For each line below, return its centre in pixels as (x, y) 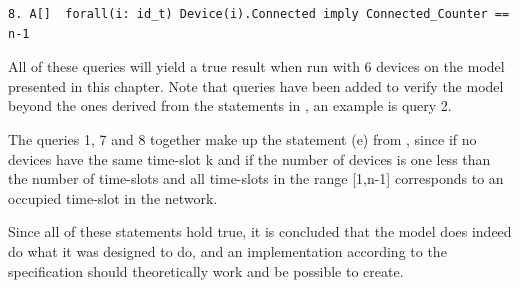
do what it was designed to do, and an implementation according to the (227, 250)
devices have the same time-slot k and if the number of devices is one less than (249, 158)
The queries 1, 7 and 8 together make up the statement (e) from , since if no (242, 138)
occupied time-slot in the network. (113, 197)
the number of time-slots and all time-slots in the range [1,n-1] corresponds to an (256, 178)
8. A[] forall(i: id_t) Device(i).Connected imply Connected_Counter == (259, 14)
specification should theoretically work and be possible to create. (206, 270)
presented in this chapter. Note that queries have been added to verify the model (256, 85)
